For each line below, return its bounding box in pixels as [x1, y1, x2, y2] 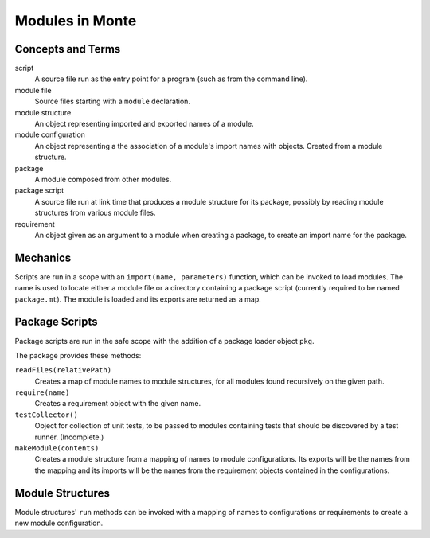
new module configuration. [14, 518, 104, 528]
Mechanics [14, 251, 72, 264]
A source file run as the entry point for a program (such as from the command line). [34, 74, 308, 84]
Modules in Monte [14, 12, 137, 29]
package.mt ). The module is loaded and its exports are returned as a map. [14, 294, 262, 304]
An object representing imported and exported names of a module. [34, 119, 254, 129]
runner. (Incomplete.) [34, 432, 104, 442]
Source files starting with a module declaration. [34, 96, 191, 107]
